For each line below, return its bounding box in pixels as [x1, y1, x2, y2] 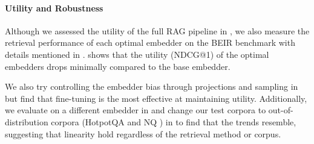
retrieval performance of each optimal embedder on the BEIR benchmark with [5, 36, 295, 49]
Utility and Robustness [5, 1, 103, 14]
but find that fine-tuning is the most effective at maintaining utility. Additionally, [5, 92, 307, 104]
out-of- [268, 104, 293, 116]
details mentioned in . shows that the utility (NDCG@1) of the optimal [5, 48, 269, 60]
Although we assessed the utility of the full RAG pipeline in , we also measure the [5, 24, 310, 37]
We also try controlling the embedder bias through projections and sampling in [5, 80, 298, 93]
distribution [5, 115, 48, 128]
